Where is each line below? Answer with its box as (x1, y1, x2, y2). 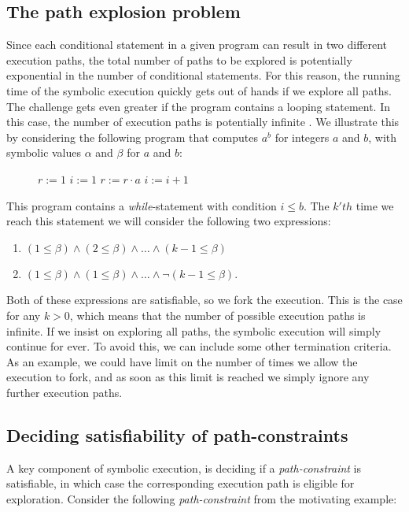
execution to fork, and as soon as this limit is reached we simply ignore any (6, 369, 370, 385)
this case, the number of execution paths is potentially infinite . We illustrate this (6, 113, 400, 130)
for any (6, 306, 41, 323)
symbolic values (6, 144, 82, 161)
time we (356, 197, 394, 213)
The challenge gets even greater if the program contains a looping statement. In (6, 98, 391, 114)
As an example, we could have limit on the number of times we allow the (6, 353, 358, 369)
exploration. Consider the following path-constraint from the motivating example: (6, 490, 397, 506)
